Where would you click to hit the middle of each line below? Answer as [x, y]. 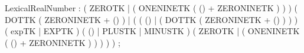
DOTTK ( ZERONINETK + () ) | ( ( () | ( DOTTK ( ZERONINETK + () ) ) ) [151, 19]
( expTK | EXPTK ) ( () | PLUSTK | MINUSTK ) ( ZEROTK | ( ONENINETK [152, 31]
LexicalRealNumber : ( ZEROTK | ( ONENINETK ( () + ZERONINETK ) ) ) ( [151, 8]
